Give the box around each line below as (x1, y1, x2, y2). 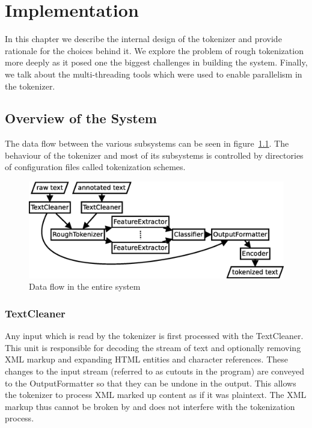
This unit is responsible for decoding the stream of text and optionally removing (5, 341, 301, 353)
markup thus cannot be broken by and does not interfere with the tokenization (5, 400, 295, 412)
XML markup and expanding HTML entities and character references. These (5, 353, 288, 365)
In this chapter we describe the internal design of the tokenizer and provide (5, 32, 282, 45)
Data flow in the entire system (29, 280, 141, 293)
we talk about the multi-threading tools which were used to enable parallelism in (5, 67, 302, 80)
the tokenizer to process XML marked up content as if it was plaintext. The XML (5, 388, 307, 401)
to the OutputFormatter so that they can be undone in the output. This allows (5, 376, 296, 389)
